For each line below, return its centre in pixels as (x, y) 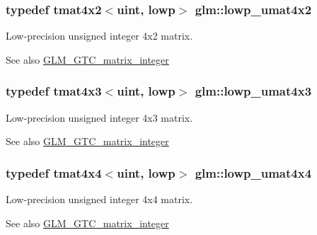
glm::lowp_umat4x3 (253, 91)
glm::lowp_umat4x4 (253, 172)
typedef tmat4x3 (54, 91)
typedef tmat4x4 (54, 172)
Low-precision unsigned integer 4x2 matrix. (99, 36)
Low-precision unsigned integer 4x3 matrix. (99, 117)
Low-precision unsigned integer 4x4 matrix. (99, 199)
